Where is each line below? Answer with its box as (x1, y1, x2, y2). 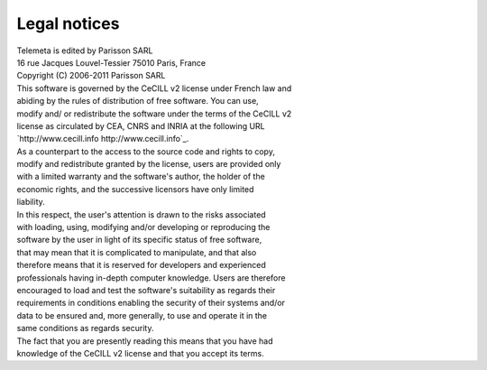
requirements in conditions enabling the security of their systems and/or (16, 298, 286, 309)
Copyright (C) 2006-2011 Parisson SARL (16, 70, 166, 81)
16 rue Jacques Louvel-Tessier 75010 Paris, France (16, 57, 207, 68)
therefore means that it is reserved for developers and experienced (16, 260, 266, 271)
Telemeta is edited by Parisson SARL (16, 45, 153, 56)
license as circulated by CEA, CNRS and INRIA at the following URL (16, 120, 265, 131)
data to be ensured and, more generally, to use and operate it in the (16, 310, 268, 320)
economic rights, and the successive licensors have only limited (16, 183, 254, 194)
